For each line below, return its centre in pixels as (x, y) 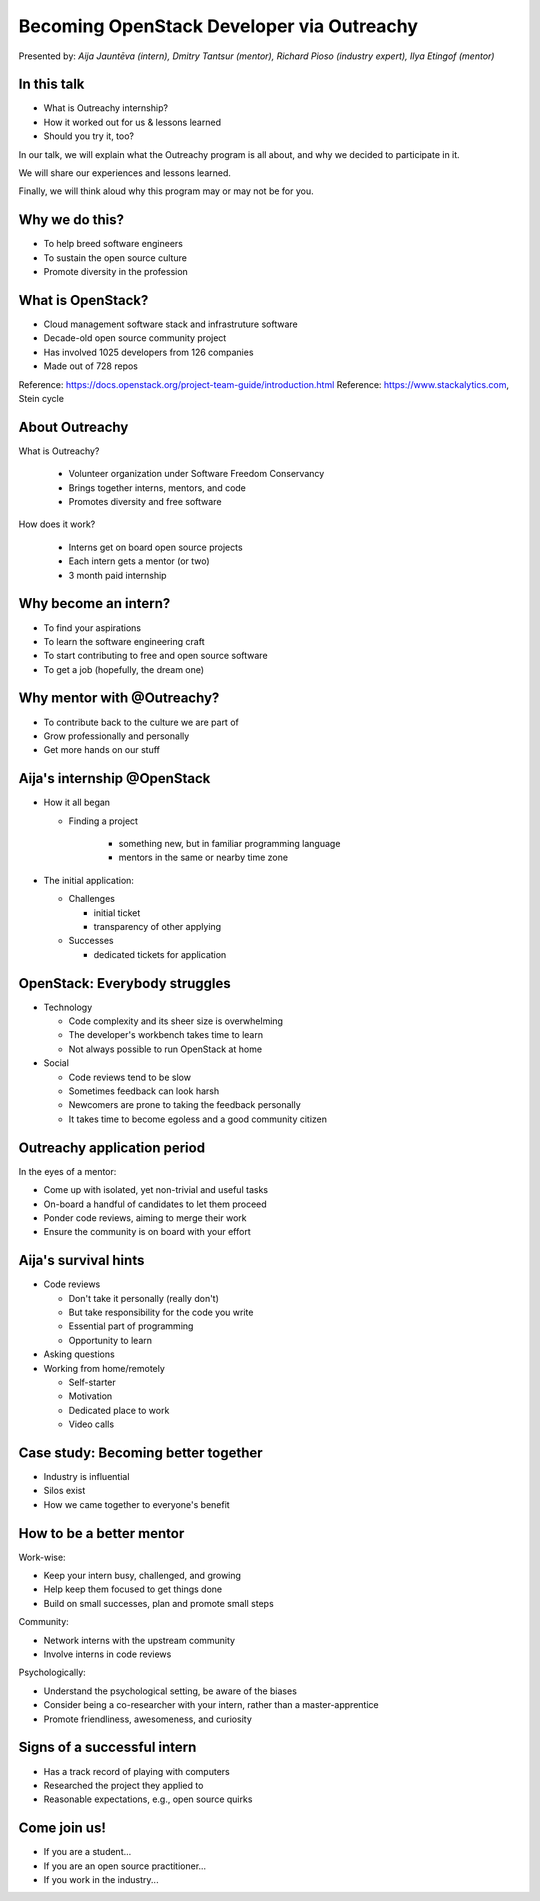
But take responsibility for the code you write (161, 1312)
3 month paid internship (117, 575)
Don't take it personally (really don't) (144, 1298)
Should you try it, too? (89, 136)
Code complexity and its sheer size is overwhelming (176, 1021)
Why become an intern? (94, 603)
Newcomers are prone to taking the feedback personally (185, 1105)
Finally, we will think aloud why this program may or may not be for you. (166, 191)
